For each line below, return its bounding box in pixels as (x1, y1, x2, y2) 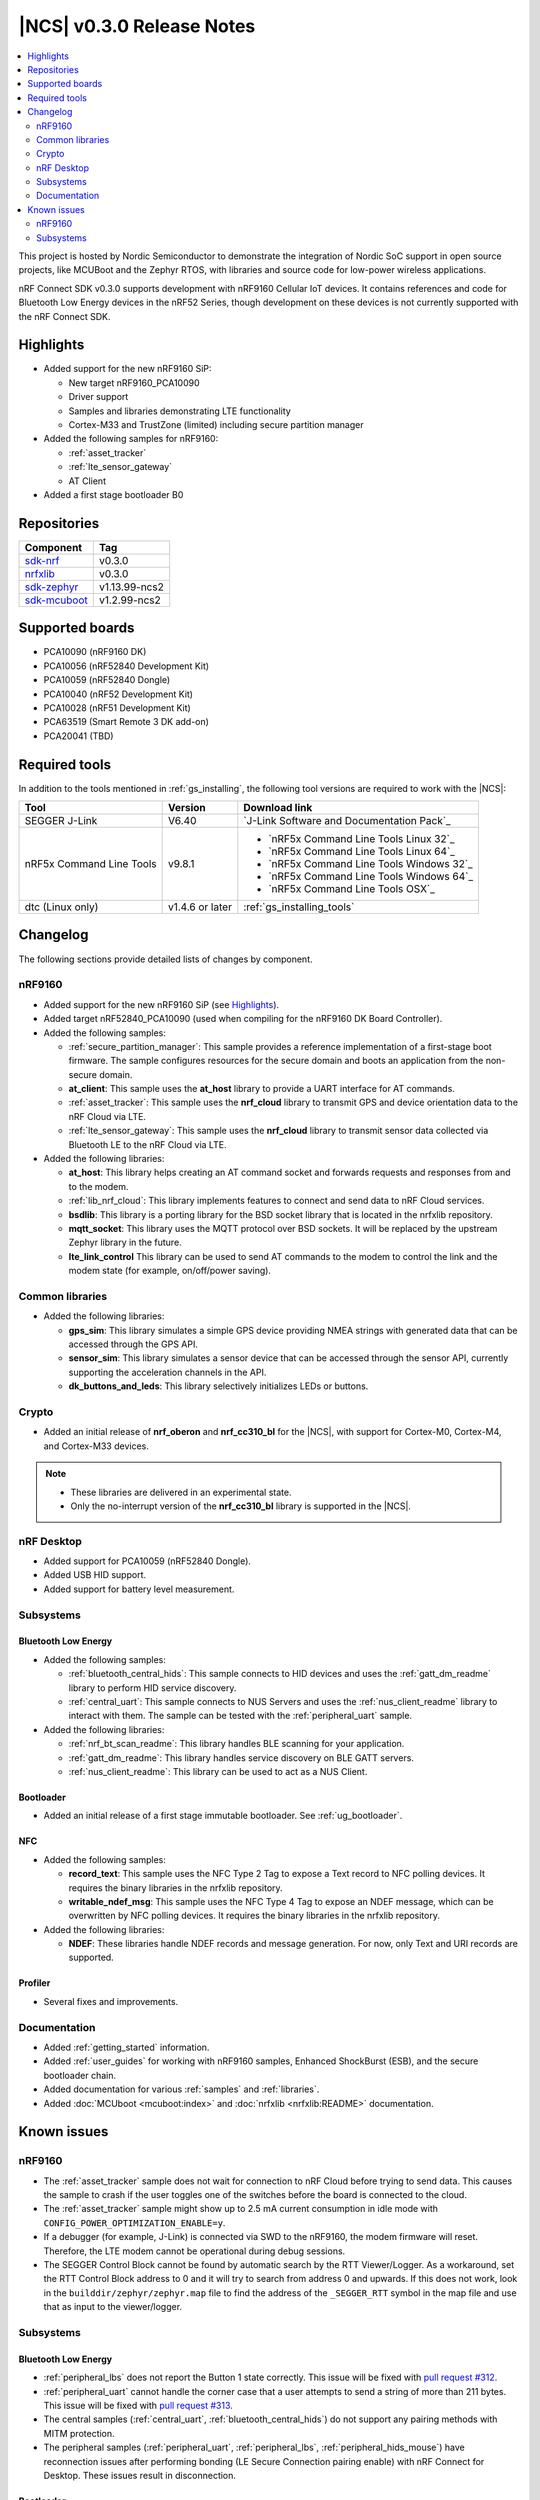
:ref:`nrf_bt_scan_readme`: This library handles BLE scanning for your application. (68, 1738, 405, 1750)
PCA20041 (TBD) (43, 730, 114, 742)
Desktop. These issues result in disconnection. (43, 2469, 237, 2481)
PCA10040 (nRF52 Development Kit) (43, 688, 194, 700)
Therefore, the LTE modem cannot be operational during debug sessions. (43, 2245, 346, 2257)
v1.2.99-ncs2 (98, 593, 162, 607)
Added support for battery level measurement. (43, 1583, 235, 1595)
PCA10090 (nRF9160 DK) (43, 646, 147, 658)
